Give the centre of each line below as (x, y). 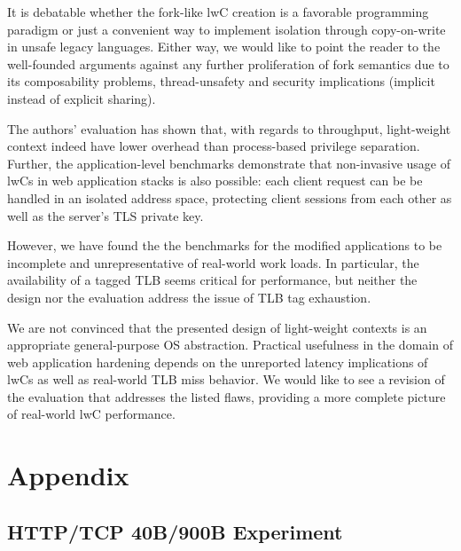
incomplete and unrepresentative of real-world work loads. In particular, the (213, 262)
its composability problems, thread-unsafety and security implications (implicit (221, 81)
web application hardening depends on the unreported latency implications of (218, 362)
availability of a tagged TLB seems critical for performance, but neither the (212, 280)
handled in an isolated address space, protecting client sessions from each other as (230, 197)
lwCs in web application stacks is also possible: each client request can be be (215, 181)
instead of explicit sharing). (82, 98)
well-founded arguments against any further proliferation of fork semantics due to (228, 63)
